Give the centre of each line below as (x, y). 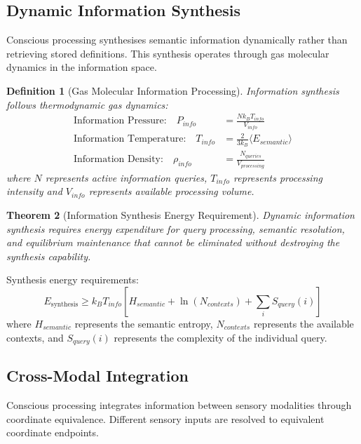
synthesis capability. (49, 256)
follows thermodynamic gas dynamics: (87, 104)
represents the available (304, 324)
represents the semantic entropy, (144, 324)
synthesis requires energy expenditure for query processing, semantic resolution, (176, 228)
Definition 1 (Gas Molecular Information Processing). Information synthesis (173, 90)
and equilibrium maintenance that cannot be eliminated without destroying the (173, 242)
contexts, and (35, 337)
